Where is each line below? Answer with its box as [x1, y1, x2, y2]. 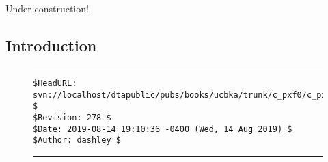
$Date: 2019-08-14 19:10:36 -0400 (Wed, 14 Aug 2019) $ [33, 124, 292, 134]
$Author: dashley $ [33, 135, 121, 146]
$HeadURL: [33, 78, 77, 88]
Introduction [5, 35, 97, 56]
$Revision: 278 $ [33, 112, 111, 122]
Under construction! [5, 1, 89, 16]
